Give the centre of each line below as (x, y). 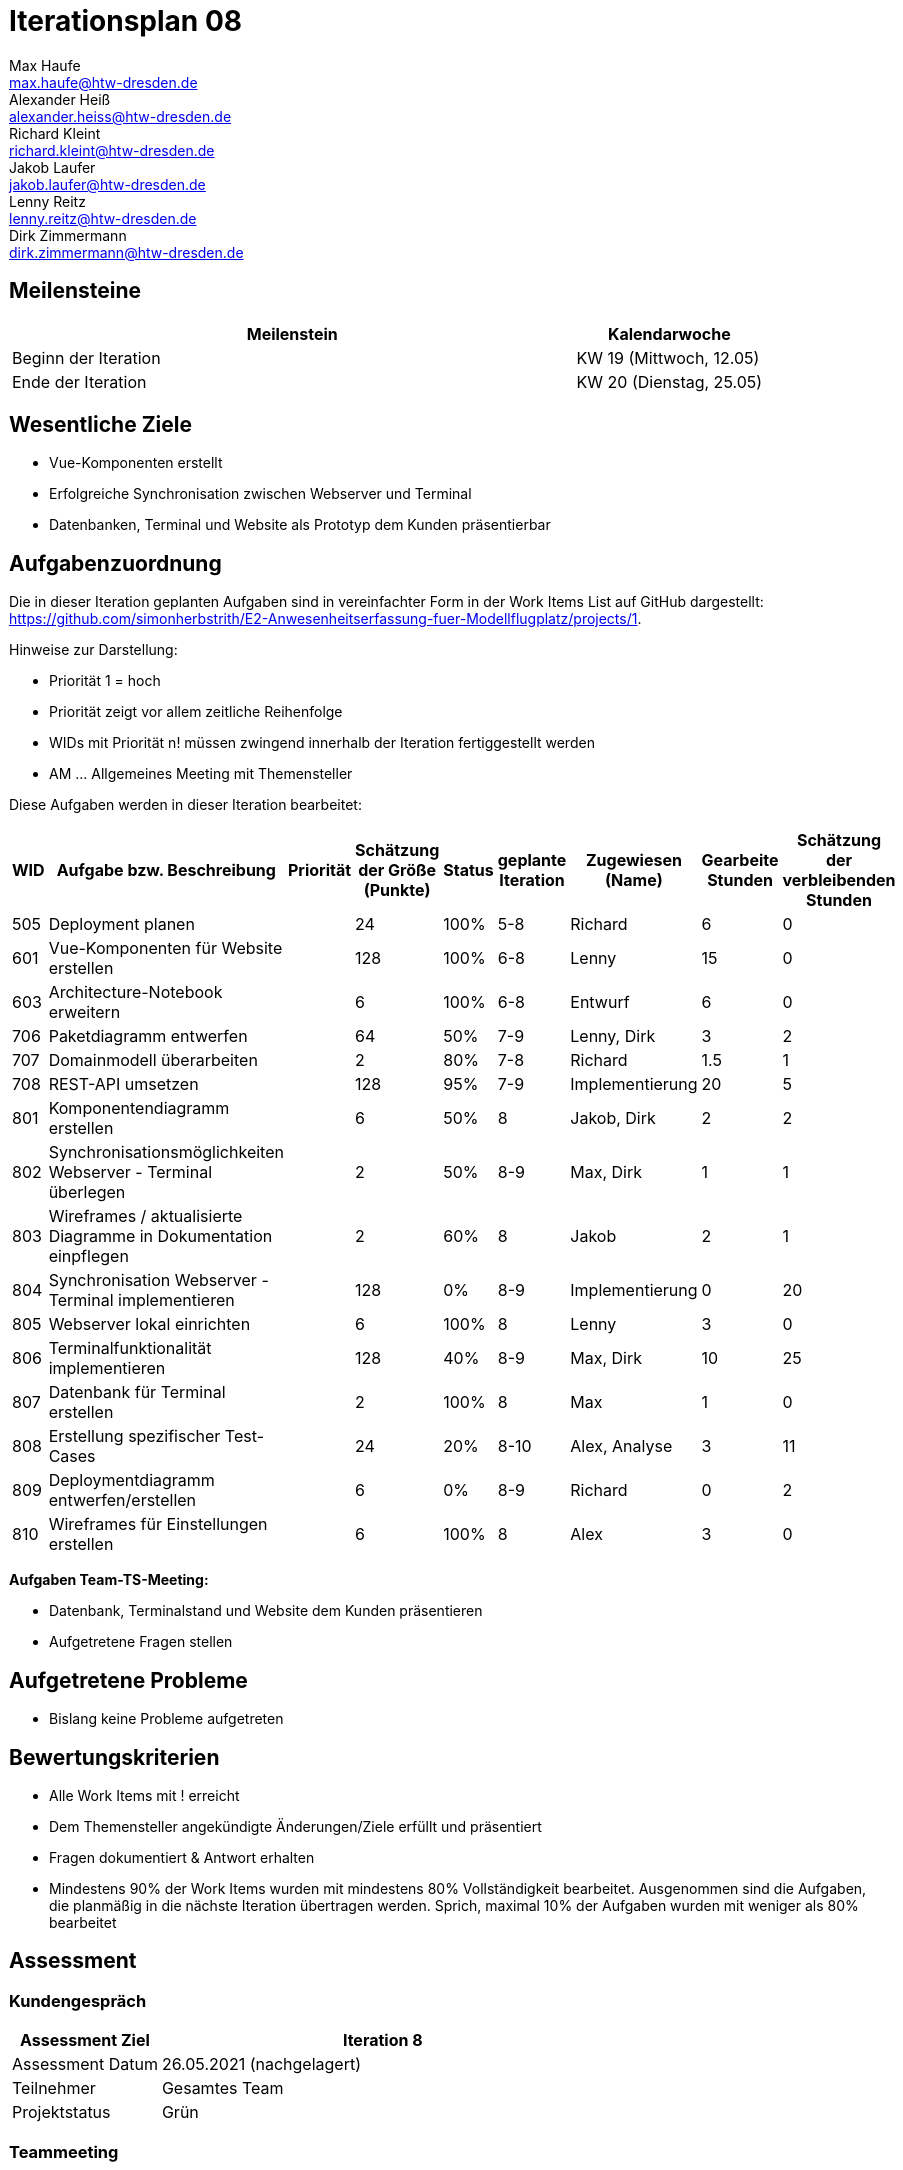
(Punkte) (397, 890)
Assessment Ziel (85, 2040)
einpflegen (88, 1256)
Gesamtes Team (222, 2088)
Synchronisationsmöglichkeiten (166, 1152)
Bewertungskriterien (114, 1757)
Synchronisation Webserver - (158, 1280)
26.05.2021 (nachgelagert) (261, 2064)
